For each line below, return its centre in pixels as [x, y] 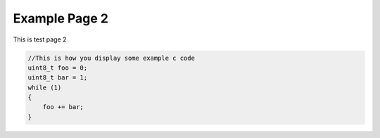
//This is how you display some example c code [111, 58]
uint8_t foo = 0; [58, 68]
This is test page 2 [40, 39]
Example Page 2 [61, 18]
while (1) [45, 87]
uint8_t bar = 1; [58, 78]
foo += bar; [63, 107]
